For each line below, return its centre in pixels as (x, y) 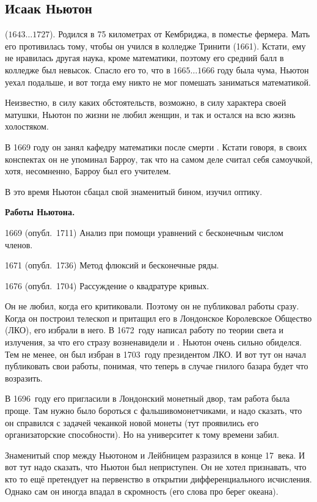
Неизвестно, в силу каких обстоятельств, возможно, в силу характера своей (146, 102)
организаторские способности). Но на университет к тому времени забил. (142, 434)
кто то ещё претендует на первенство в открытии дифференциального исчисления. (158, 479)
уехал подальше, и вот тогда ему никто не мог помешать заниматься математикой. (158, 82)
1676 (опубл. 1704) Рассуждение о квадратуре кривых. (107, 285)
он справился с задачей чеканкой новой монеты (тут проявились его (132, 422)
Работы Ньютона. (40, 212)
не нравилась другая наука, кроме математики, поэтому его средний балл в (144, 58)
